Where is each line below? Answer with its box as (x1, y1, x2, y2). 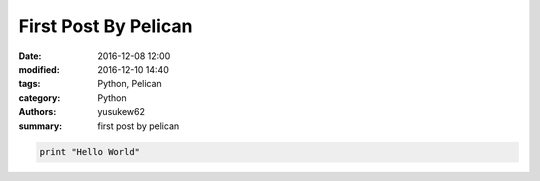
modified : (18, 63, 60, 75)
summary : (18, 120, 63, 132)
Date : (18, 50, 42, 62)
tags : (18, 78, 41, 90)
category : (18, 91, 61, 104)
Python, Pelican (97, 78, 162, 90)
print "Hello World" (39, 146, 140, 158)
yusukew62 (97, 106, 145, 118)
